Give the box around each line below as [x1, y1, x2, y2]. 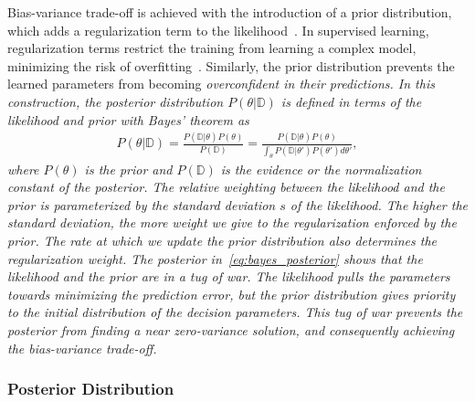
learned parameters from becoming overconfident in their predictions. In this [7, 74, 435, 93]
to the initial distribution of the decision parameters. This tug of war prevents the [7, 302, 463, 322]
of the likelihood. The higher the [290, 195, 468, 214]
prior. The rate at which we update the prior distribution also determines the [7, 231, 438, 250]
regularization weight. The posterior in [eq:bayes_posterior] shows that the [7, 249, 423, 268]
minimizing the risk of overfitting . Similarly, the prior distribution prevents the [7, 56, 455, 75]
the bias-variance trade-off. [7, 338, 157, 357]
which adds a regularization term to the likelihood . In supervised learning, [7, 20, 429, 39]
